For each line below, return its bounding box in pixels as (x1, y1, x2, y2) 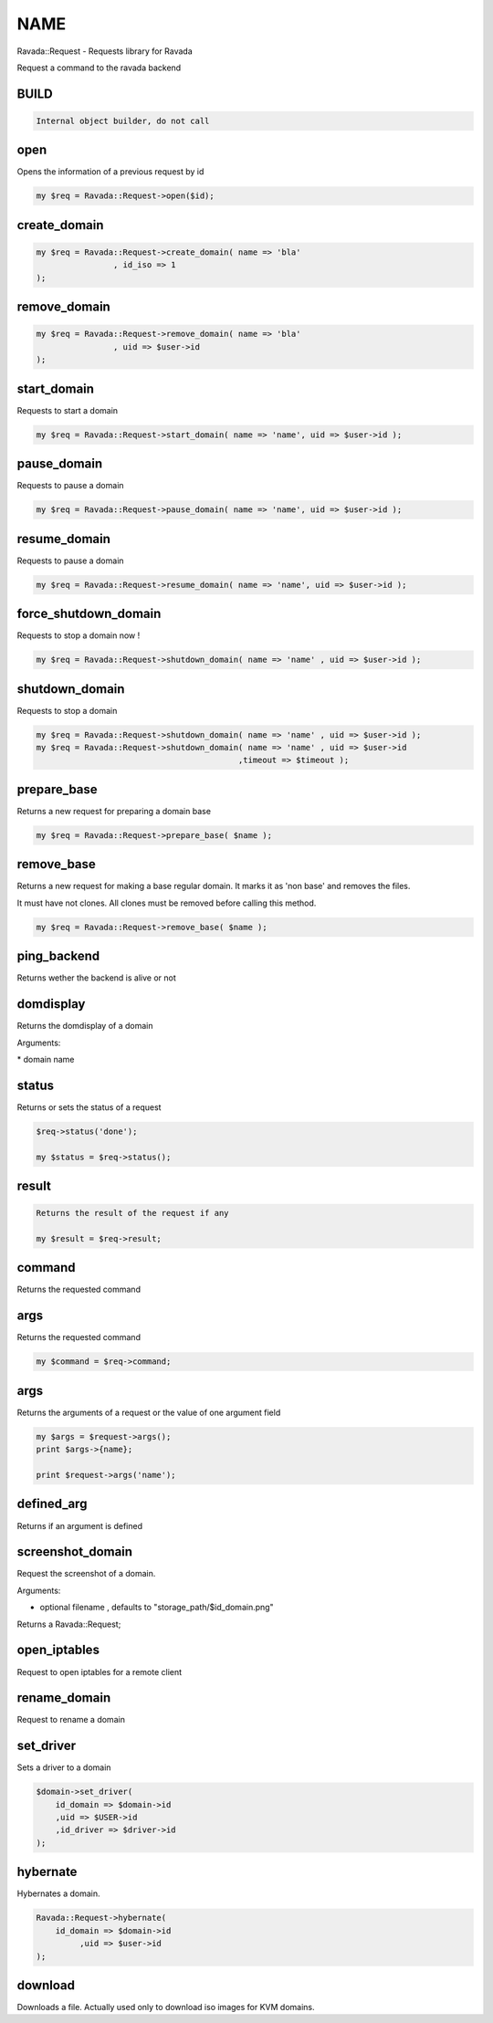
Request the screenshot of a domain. (16, 1568, 156, 1579)
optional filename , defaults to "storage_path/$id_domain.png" (39, 1602, 274, 1613)
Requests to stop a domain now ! (16, 630, 141, 641)
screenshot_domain (16, 1544, 132, 1560)
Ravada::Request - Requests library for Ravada (16, 46, 194, 57)
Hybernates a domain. (16, 1888, 100, 1899)
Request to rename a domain (16, 1714, 125, 1725)
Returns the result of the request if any (36, 1208, 229, 1219)
